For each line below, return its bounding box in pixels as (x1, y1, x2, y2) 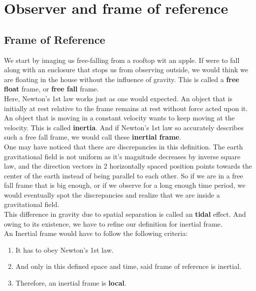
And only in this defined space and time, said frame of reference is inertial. (15, 261, 241, 271)
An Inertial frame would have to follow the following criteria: (4, 228, 188, 238)
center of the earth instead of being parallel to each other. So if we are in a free (4, 170, 243, 180)
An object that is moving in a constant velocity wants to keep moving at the (4, 113, 235, 123)
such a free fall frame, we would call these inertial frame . (4, 132, 181, 142)
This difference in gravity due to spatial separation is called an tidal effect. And (4, 209, 246, 219)
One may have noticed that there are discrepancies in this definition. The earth (4, 141, 243, 151)
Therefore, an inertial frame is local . (15, 278, 127, 288)
